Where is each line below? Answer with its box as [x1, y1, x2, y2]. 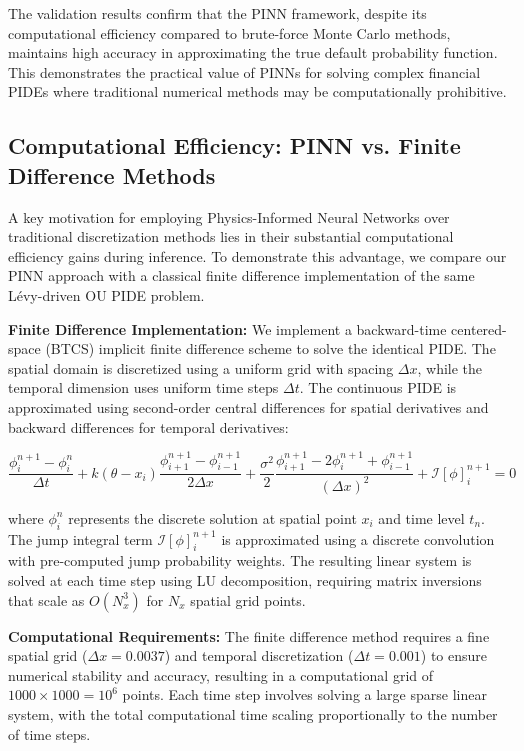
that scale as [8, 589, 85, 610]
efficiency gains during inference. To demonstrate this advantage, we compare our [8, 245, 507, 266]
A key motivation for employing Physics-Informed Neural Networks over [8, 206, 450, 227]
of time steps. [8, 723, 91, 744]
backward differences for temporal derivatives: [8, 416, 289, 437]
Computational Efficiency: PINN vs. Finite [8, 130, 461, 161]
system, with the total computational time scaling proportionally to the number [8, 703, 498, 724]
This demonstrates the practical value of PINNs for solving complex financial [8, 61, 481, 82]
